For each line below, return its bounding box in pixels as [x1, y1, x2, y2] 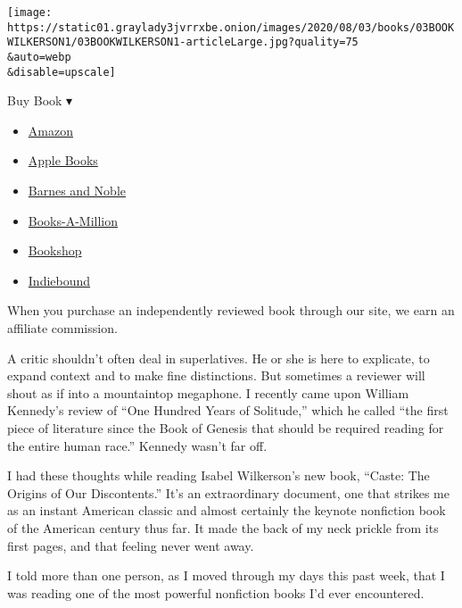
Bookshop [28, 241, 82, 260]
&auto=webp [7, 50, 71, 63]
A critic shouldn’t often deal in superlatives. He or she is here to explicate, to [7, 348, 430, 367]
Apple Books [28, 151, 98, 170]
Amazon [28, 121, 73, 139]
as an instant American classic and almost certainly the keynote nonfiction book [7, 501, 446, 520]
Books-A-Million [28, 211, 119, 229]
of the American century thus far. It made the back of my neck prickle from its [7, 518, 439, 537]
